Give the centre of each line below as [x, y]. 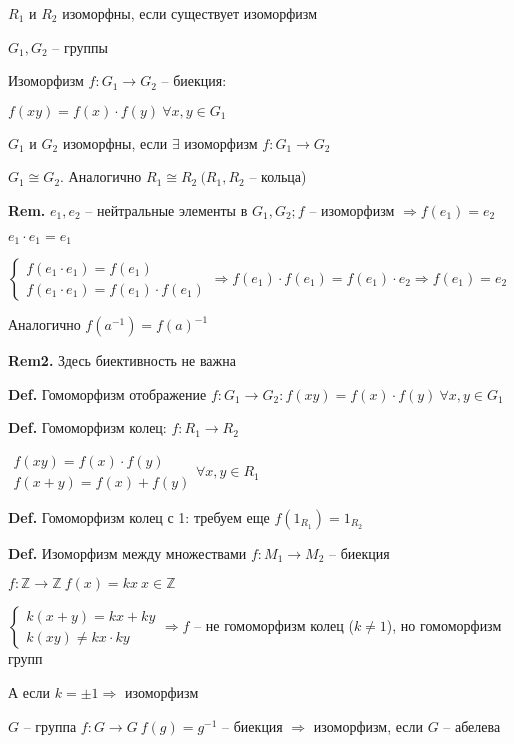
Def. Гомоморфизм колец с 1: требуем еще [139, 516]
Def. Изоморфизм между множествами [127, 552]
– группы [80, 46]
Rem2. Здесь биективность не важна [122, 360]
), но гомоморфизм [444, 625]
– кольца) [278, 176]
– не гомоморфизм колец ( [274, 625]
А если [29, 692]
